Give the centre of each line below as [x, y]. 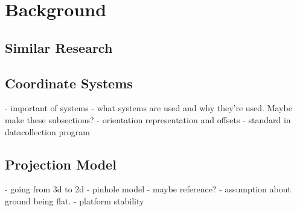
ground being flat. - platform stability [75, 200]
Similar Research [59, 47]
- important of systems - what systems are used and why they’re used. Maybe [148, 108]
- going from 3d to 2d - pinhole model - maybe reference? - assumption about [148, 189]
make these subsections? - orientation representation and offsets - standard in [148, 119]
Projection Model [61, 164]
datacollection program [47, 131]
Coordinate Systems [69, 83]
